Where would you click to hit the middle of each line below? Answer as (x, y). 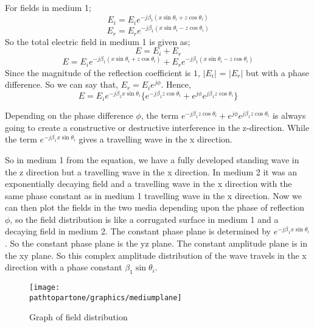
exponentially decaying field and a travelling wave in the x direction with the (148, 184)
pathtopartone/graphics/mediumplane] (106, 297)
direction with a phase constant (64, 267)
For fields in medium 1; (48, 7)
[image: (45, 288)
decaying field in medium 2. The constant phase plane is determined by (138, 231)
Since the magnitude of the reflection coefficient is (98, 72)
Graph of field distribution (78, 317)
